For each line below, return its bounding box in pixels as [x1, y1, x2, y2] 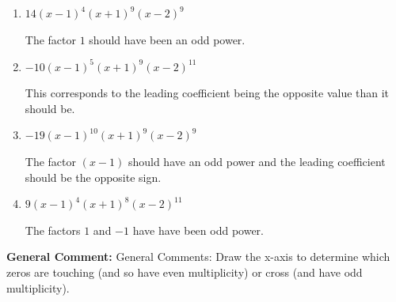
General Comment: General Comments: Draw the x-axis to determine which [6, 248, 390, 265]
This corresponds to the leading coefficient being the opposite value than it [25, 85, 390, 101]
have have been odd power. [132, 221, 264, 238]
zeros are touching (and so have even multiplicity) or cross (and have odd [6, 264, 363, 281]
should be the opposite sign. [25, 168, 162, 185]
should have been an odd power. [89, 31, 246, 47]
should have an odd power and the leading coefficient [128, 153, 386, 170]
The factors [25, 221, 81, 238]
